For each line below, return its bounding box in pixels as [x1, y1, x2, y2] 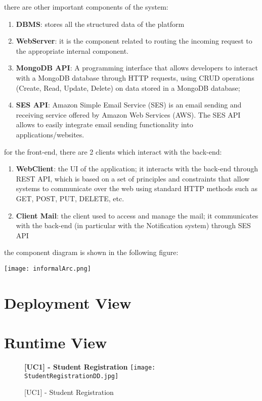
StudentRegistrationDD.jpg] [24, 372, 119, 380]
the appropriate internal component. [16, 45, 129, 56]
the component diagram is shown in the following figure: [4, 247, 179, 258]
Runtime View [4, 332, 107, 353]
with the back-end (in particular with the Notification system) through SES [16, 220, 251, 231]
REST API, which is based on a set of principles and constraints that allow [16, 173, 250, 184]
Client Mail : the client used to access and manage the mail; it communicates [16, 210, 258, 221]
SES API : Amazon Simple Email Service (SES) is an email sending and [16, 99, 242, 110]
